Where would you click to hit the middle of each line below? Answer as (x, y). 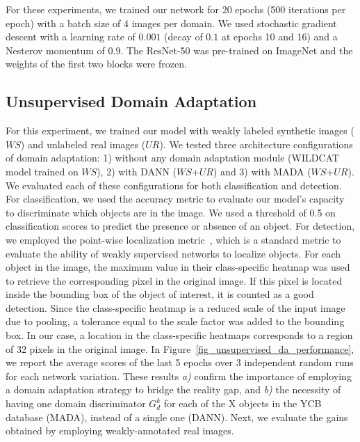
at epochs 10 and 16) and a (279, 37)
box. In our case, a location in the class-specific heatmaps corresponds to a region (179, 335)
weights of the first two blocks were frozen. (96, 64)
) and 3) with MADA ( (262, 171)
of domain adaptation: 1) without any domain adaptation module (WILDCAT (172, 158)
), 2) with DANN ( (137, 171)
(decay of (183, 37)
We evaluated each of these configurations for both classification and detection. (174, 185)
